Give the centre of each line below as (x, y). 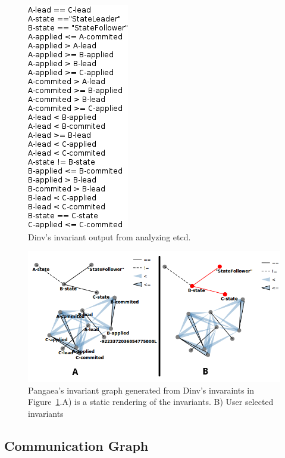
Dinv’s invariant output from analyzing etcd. (109, 236)
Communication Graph (76, 445)
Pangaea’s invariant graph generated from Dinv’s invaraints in (141, 390)
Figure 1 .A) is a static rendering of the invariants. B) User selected (151, 402)
